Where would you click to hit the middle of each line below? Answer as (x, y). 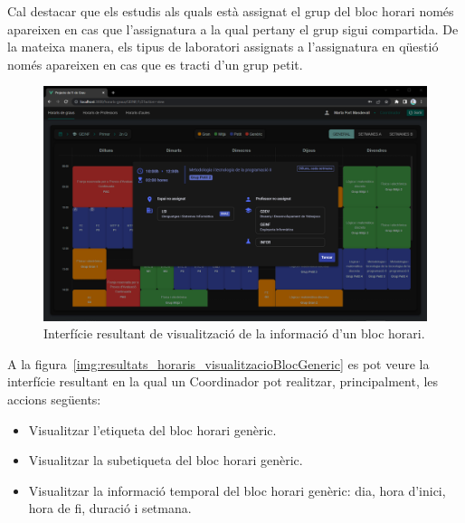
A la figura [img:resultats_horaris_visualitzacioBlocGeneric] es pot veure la (218, 363)
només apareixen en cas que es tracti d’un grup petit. (155, 64)
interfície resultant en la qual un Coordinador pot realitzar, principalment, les (223, 381)
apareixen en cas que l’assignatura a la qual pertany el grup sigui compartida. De (233, 29)
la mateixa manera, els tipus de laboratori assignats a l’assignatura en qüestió (223, 47)
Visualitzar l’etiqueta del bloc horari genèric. (152, 429)
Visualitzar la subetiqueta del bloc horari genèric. (166, 460)
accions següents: (54, 399)
